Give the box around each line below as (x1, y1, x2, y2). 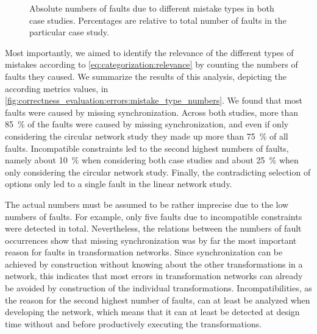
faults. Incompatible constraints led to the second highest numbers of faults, (5, 141, 289, 154)
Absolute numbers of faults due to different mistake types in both (29, 2, 274, 14)
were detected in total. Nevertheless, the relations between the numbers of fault (5, 222, 302, 235)
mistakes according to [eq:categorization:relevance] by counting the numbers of (5, 58, 298, 71)
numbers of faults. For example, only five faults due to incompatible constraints (5, 210, 302, 222)
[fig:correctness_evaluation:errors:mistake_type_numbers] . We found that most (5, 94, 302, 107)
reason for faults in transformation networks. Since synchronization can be (5, 246, 283, 258)
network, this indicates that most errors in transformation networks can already (5, 269, 303, 282)
